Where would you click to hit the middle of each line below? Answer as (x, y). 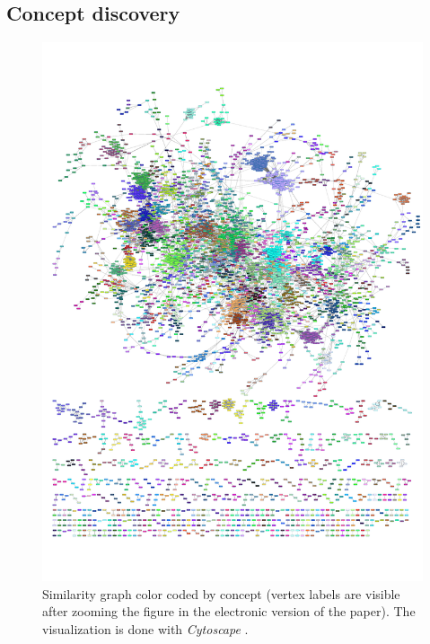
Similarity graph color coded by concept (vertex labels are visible (221, 593)
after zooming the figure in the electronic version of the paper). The (229, 611)
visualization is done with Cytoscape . (145, 628)
